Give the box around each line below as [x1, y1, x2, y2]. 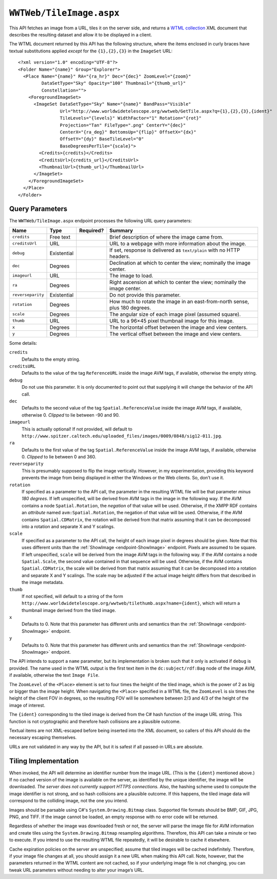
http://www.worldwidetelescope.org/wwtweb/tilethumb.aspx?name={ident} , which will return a [21, 600, 240, 606]
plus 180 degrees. [109, 304, 151, 311]
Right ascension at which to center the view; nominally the [109, 279, 246, 286]
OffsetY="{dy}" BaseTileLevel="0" [60, 136, 144, 142]
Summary [109, 227, 133, 234]
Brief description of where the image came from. [109, 233, 224, 240]
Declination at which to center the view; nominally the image [109, 259, 251, 266]
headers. [109, 253, 130, 260]
